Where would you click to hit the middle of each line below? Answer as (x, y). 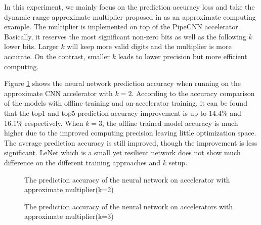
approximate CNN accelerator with (58, 93)
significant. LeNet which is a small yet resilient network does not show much (122, 152)
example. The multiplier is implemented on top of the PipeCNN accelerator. (122, 27)
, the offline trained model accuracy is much (170, 123)
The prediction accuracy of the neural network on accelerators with (129, 206)
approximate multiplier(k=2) (69, 189)
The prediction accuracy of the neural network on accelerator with (127, 179)
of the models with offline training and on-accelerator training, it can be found (126, 103)
